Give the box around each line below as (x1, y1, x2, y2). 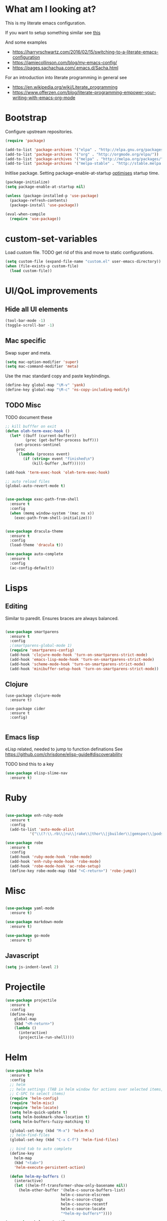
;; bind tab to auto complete (9, 1146, 72, 1151)
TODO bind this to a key (5, 761, 54, 767)
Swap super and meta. (5, 350, 52, 356)
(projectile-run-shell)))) (18, 1035, 75, 1040)
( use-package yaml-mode (5, 906, 55, 911)
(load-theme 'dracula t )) (9, 543, 64, 548)
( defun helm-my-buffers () (9, 1174, 66, 1179)
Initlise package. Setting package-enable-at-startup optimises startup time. (5, 170, 160, 176)
